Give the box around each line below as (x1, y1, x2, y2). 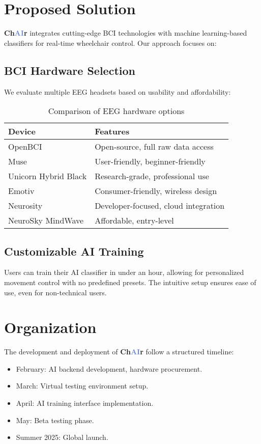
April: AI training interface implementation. (16, 398, 154, 408)
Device (8, 125, 36, 137)
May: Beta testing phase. (16, 414, 94, 425)
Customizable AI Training (4, 243, 144, 259)
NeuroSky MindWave (8, 214, 84, 227)
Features (95, 125, 130, 137)
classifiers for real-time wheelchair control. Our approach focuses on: (4, 37, 217, 48)
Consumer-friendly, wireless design (95, 185, 217, 197)
